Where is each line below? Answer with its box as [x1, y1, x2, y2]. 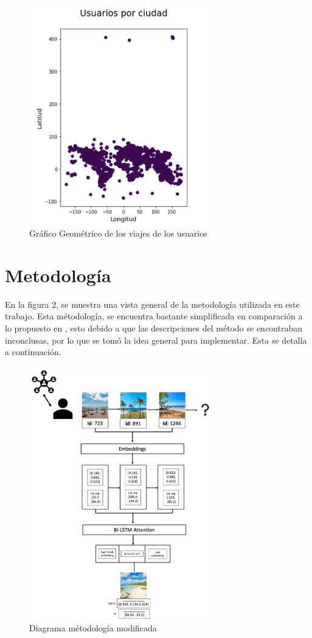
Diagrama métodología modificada [29, 621, 157, 634]
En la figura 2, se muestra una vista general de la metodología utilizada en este [5, 297, 300, 310]
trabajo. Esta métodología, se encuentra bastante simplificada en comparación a [5, 310, 303, 322]
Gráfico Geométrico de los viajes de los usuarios [29, 227, 207, 240]
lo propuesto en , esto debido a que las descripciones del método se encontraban [5, 322, 303, 335]
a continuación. [5, 345, 61, 358]
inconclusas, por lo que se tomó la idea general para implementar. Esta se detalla [5, 333, 307, 346]
